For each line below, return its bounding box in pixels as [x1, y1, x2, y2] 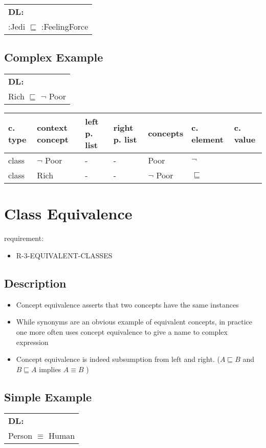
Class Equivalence [4, 203, 132, 224]
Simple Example [4, 389, 92, 404]
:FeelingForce [41, 21, 88, 32]
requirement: [4, 233, 44, 243]
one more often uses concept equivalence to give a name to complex [16, 326, 228, 337]
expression [16, 336, 49, 347]
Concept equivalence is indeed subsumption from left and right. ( [16, 354, 220, 364]
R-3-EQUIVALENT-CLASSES [16, 250, 113, 260]
